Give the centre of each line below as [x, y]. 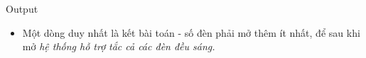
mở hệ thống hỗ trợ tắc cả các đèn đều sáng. [119, 46]
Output [22, 8]
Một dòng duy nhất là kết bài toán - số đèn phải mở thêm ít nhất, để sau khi [191, 32]
